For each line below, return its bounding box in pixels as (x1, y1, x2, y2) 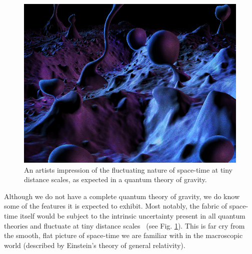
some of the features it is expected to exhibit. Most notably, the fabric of (4, 201, 227, 211)
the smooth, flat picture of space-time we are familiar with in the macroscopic (4, 230, 243, 241)
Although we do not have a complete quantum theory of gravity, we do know (4, 191, 240, 201)
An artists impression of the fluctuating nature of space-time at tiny (24, 164, 233, 175)
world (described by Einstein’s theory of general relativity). (4, 240, 185, 250)
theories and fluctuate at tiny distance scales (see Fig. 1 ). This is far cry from (4, 220, 245, 231)
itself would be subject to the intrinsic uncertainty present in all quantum (19, 210, 245, 221)
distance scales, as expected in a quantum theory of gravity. (24, 174, 207, 185)
